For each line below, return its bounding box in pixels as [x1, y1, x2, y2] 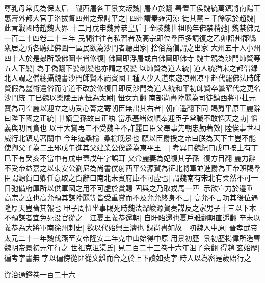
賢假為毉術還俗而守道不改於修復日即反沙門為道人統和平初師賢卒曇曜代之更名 [4, 82, 261, 93]
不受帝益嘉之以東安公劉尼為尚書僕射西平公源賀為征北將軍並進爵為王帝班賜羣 [4, 162, 261, 173]
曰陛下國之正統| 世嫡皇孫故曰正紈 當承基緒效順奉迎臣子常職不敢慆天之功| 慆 [4, 112, 258, 123]
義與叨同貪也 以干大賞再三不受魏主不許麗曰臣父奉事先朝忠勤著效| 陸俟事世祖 [4, 122, 261, 133]
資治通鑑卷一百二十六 [4, 269, 75, 280]
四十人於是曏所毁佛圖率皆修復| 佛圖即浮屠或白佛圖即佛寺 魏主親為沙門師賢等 [4, 52, 261, 63]
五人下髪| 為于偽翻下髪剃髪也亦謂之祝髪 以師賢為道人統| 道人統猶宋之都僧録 [4, 62, 258, 73]
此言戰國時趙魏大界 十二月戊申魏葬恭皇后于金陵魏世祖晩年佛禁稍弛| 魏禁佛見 [4, 22, 261, 33]
